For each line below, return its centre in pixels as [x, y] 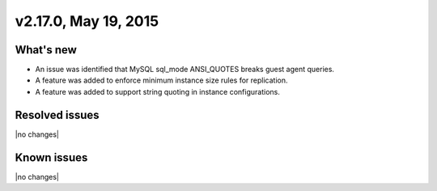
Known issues [51, 157]
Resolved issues [57, 115]
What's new [46, 50]
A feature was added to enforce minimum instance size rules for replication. [161, 80]
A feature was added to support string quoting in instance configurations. [158, 91]
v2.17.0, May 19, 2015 [87, 21]
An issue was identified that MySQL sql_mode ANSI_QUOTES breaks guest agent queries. [185, 70]
